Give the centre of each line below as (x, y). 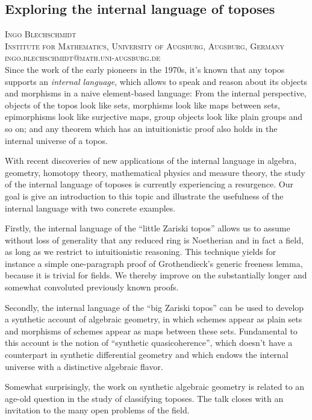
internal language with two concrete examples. (90, 208)
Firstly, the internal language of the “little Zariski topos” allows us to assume (148, 228)
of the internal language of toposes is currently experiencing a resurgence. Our (149, 184)
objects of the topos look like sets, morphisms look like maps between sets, (142, 105)
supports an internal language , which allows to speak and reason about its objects (156, 81)
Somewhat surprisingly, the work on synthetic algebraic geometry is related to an (155, 387)
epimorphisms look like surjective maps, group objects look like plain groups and (154, 117)
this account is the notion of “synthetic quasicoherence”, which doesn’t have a (149, 343)
